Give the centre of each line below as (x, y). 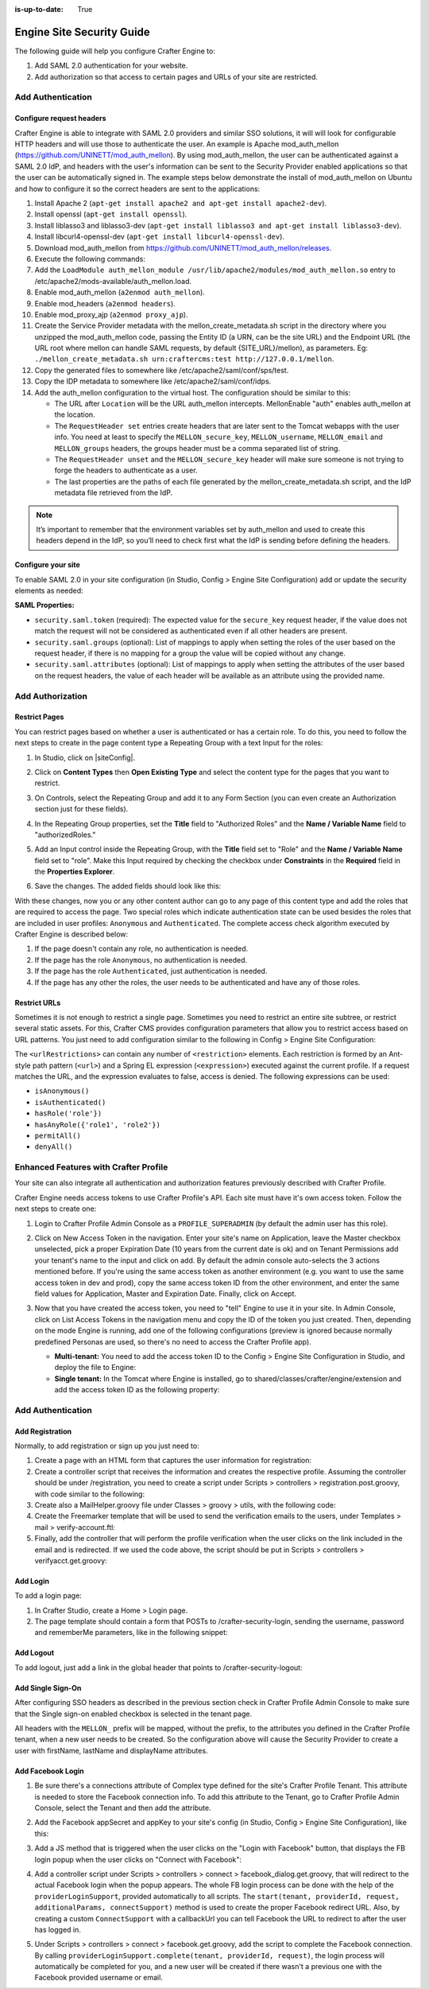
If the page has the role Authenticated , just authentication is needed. (151, 971)
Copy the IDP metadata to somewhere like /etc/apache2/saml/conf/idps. (153, 381)
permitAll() (58, 1135)
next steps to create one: (56, 1209)
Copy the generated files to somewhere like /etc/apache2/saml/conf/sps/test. (162, 370)
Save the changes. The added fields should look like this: (128, 886)
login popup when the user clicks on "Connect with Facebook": (138, 1859)
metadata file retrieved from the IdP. (114, 492)
